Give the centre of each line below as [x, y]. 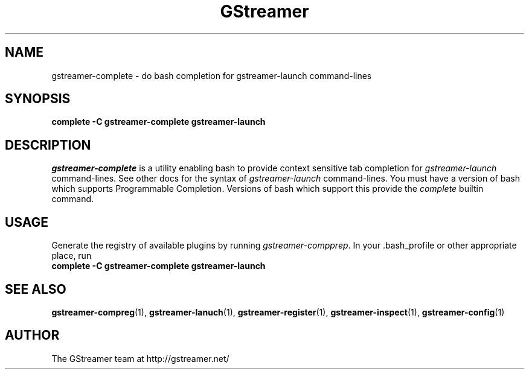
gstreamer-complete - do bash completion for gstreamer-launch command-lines [212, 75]
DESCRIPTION [48, 145]
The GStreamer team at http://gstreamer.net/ [140, 358]
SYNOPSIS [38, 99]
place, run [72, 256]
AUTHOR [32, 335]
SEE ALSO [36, 289]
